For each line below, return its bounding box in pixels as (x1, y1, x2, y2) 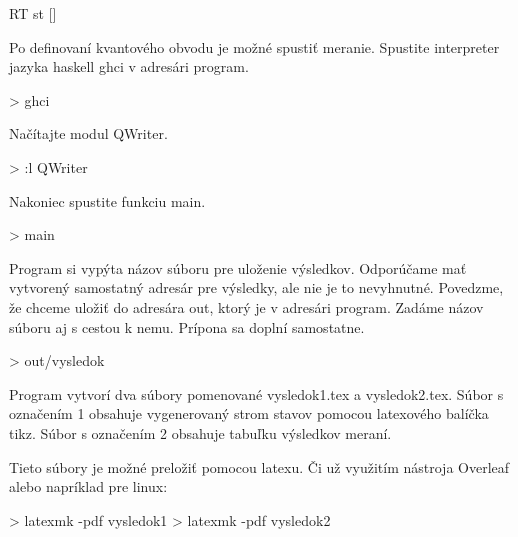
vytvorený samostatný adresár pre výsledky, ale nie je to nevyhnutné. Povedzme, (9, 277, 504, 298)
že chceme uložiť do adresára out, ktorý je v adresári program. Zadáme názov (9, 296, 484, 317)
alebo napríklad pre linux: (9, 476, 168, 497)
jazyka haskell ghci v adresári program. (9, 56, 249, 77)
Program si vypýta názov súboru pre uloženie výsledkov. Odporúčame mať (9, 257, 467, 278)
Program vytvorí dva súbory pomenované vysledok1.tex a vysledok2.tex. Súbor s (9, 383, 504, 404)
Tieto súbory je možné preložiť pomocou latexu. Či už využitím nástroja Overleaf (9, 456, 510, 477)
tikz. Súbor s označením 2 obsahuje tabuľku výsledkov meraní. (9, 422, 392, 443)
